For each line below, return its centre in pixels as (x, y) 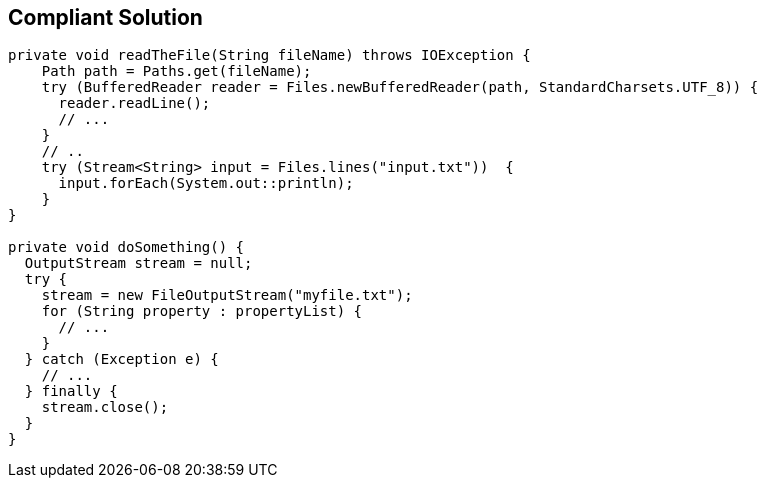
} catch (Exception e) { (121, 359)
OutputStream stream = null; (138, 263)
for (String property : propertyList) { (202, 311)
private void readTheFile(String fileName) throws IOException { (269, 55)
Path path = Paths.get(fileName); (176, 71)
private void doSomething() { (126, 247)
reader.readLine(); (134, 103)
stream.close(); (105, 407)
